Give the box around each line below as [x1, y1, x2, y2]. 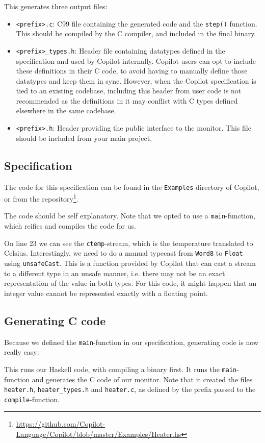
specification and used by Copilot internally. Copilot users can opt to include [16, 55, 256, 66]
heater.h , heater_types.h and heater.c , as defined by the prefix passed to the [4, 384, 256, 395]
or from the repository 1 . [4, 192, 78, 204]
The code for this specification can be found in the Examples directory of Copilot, [4, 181, 259, 192]
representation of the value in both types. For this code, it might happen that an [4, 278, 257, 288]
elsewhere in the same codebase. [16, 105, 116, 116]
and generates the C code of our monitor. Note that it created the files [32, 374, 253, 384]
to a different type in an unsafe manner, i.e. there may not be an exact [4, 267, 225, 278]
